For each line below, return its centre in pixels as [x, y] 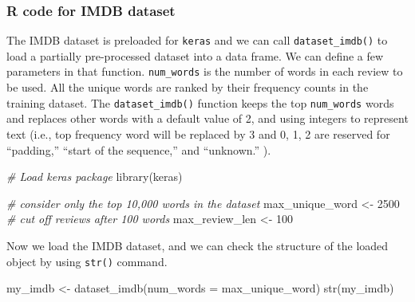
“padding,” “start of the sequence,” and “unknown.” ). [139, 149]
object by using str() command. [87, 261]
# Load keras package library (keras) [95, 176]
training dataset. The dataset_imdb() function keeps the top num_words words [200, 102]
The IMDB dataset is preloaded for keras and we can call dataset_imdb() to [197, 40]
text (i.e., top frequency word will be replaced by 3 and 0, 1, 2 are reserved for [198, 133]
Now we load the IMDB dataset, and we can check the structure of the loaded [198, 245]
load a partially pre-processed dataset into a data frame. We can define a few [195, 55]
